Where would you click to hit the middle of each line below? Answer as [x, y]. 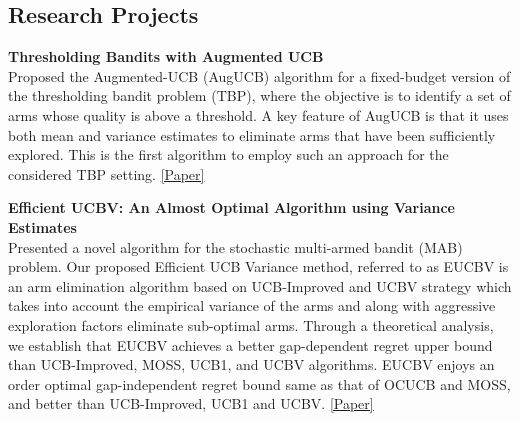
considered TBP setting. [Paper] [106, 173]
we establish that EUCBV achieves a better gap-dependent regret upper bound [250, 344]
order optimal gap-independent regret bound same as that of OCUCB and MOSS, [259, 383]
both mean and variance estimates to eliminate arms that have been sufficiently [252, 134]
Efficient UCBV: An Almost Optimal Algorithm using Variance [231, 207]
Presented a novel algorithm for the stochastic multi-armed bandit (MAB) [235, 246]
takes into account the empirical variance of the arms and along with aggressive [252, 305]
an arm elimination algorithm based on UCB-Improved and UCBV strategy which [260, 285]
